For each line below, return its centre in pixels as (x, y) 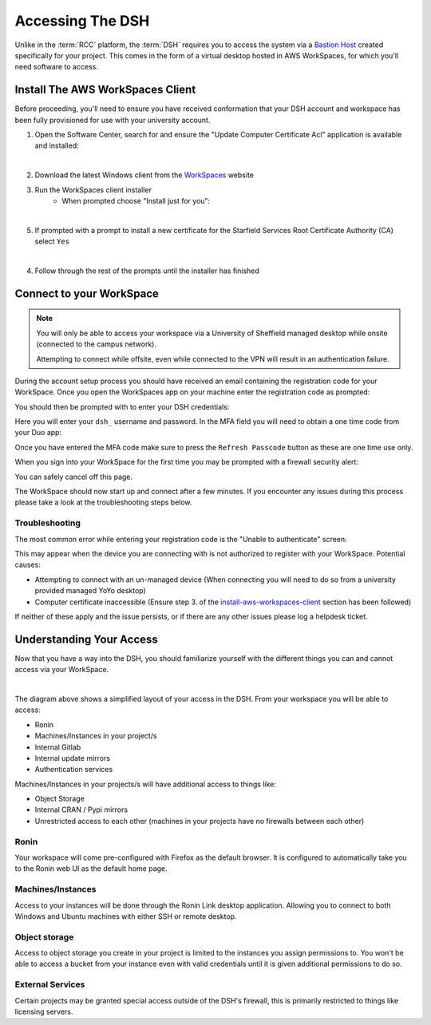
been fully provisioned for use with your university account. (113, 120)
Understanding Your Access (87, 639)
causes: (28, 565)
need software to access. (57, 67)
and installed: (57, 146)
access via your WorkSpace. (62, 670)
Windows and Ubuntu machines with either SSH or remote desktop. (126, 916)
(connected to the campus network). (97, 344)
